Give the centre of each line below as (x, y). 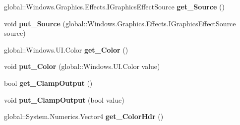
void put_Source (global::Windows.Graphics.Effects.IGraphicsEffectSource (120, 23)
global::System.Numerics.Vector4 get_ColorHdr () (84, 116)
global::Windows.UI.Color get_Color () (66, 49)
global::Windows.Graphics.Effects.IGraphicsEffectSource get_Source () (114, 6)
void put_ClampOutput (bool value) (64, 99)
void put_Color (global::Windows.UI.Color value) (82, 66)
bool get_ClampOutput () (48, 83)
